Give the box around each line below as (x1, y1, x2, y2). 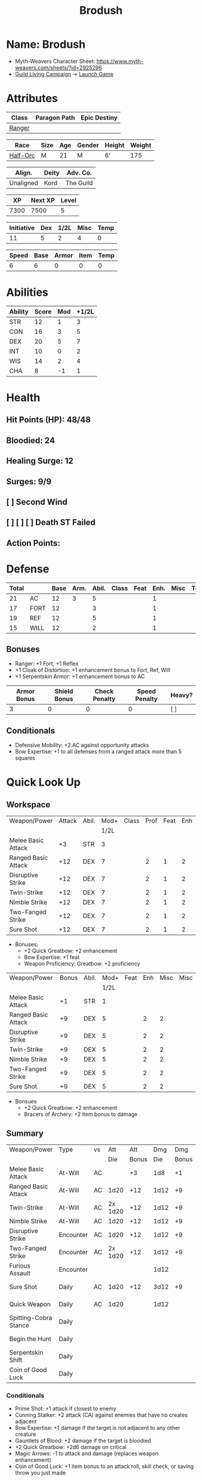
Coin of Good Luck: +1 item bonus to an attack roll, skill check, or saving (14, 1462, 194, 1470)
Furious (9, 1261, 31, 1270)
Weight (130, 141, 151, 149)
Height (105, 141, 124, 149)
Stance (9, 1321, 29, 1330)
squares (14, 754, 35, 761)
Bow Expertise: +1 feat (23, 953, 80, 961)
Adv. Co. (66, 168, 92, 177)
